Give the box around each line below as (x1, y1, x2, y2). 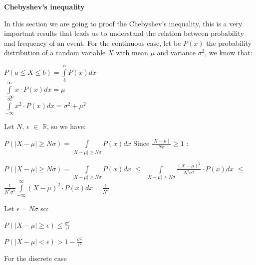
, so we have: (46, 121, 86, 132)
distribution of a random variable (4, 47, 106, 58)
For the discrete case (4, 253, 67, 264)
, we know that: (205, 47, 253, 58)
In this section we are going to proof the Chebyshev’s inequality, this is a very (4, 18, 243, 28)
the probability (206, 37, 252, 48)
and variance (157, 47, 196, 58)
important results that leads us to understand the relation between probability (4, 28, 244, 38)
